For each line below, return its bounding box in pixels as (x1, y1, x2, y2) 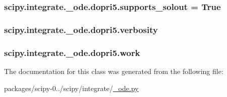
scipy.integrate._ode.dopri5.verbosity (4, 23, 158, 35)
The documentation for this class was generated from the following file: (4, 65, 223, 76)
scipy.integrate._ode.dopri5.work (4, 46, 140, 58)
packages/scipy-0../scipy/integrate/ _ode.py (4, 82, 139, 93)
